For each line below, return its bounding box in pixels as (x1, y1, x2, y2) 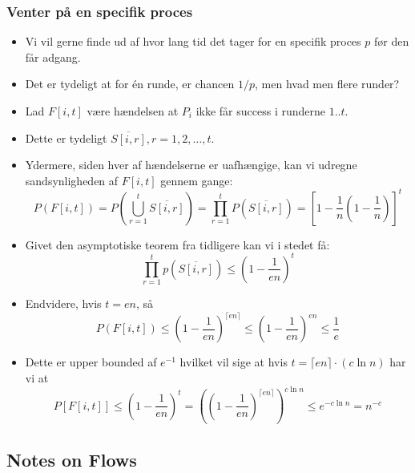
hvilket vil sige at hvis (179, 354, 288, 370)
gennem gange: (160, 172, 233, 188)
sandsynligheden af (25, 172, 119, 188)
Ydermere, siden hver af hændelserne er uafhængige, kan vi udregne (25, 156, 357, 173)
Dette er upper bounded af (25, 354, 157, 370)
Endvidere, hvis (25, 295, 102, 312)
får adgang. (25, 48, 81, 65)
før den (373, 33, 409, 50)
